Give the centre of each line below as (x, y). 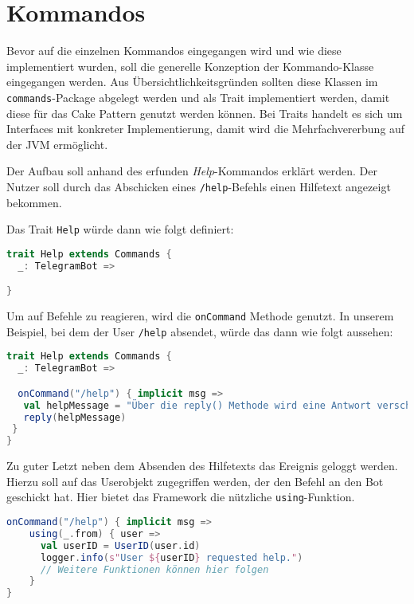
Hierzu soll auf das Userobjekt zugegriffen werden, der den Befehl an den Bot (195, 481)
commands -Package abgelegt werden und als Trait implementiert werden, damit (198, 97)
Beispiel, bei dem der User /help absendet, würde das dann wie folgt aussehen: (200, 331)
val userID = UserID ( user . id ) (120, 545)
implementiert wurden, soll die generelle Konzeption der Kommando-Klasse (190, 66)
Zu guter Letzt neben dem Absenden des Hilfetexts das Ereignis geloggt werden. (202, 466)
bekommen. (34, 202)
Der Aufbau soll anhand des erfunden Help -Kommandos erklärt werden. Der (192, 171)
